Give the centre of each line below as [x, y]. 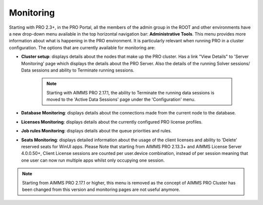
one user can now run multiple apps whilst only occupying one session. [93, 160]
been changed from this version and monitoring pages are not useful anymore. [101, 189]
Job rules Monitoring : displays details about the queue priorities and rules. [97, 131]
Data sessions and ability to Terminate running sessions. [78, 70]
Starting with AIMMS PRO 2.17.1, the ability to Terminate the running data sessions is [130, 93]
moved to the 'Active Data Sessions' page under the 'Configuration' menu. [121, 99]
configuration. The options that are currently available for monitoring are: [82, 47]
